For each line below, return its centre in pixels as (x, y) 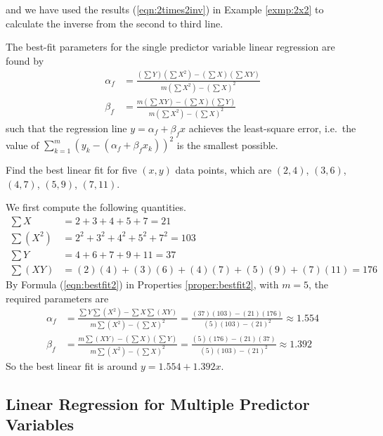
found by (25, 60)
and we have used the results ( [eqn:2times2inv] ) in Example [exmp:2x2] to (165, 9)
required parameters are (57, 298)
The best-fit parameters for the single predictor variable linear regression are (170, 47)
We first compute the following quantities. (96, 207)
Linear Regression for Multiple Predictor (158, 403)
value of (22, 145)
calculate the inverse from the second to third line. (115, 23)
